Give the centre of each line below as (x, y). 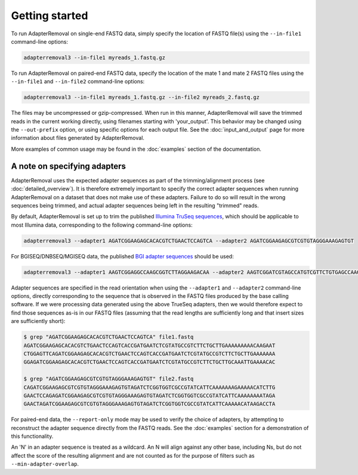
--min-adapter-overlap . (45, 464)
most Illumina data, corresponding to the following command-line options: (102, 225)
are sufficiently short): (38, 321)
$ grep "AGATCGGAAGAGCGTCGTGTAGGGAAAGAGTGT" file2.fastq (109, 379)
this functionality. (32, 436)
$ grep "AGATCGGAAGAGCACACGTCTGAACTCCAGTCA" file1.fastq (109, 337)
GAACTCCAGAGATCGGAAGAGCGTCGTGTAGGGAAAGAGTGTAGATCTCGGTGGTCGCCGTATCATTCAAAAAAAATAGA (149, 395)
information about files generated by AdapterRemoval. (78, 138)
